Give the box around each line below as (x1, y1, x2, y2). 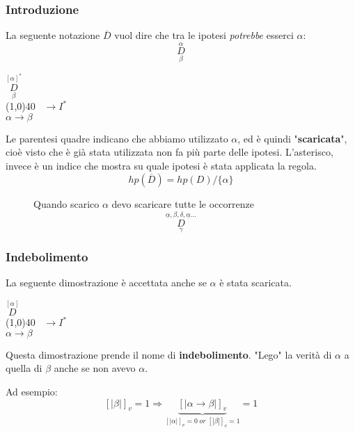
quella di (6, 361, 42, 375)
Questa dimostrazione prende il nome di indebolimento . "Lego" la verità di (6, 347, 332, 361)
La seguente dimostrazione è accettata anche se (6, 275, 207, 290)
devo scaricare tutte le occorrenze (111, 196, 254, 211)
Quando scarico (33, 196, 100, 211)
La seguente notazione (6, 28, 100, 42)
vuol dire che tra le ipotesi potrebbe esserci (114, 28, 294, 42)
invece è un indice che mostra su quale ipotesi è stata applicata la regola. (6, 158, 317, 173)
